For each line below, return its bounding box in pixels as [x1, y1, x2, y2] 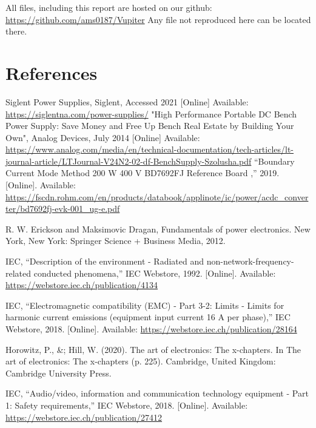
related [5, 266, 32, 279]
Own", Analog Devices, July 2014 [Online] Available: [5, 131, 200, 143]
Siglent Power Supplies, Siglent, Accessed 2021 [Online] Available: [5, 95, 249, 108]
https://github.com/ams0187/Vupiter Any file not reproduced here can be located [5, 13, 311, 25]
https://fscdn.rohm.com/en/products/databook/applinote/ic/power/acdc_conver [5, 190, 309, 203]
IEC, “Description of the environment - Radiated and [5, 255, 204, 268]
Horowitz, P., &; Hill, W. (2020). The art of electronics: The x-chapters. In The [5, 343, 301, 355]
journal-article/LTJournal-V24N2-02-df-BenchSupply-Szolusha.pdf [5, 154, 252, 167]
